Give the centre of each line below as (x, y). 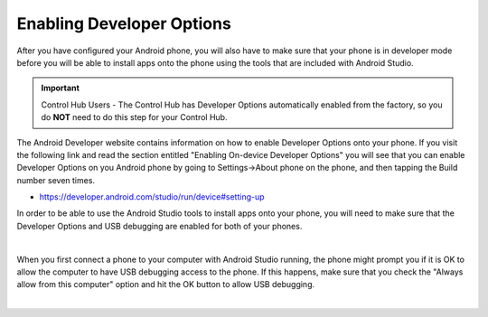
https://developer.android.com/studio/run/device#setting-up (152, 197)
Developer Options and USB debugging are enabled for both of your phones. (160, 226)
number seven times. (56, 180)
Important (61, 88)
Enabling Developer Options (124, 23)
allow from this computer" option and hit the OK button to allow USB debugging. (166, 284)
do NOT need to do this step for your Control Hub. (134, 117)
